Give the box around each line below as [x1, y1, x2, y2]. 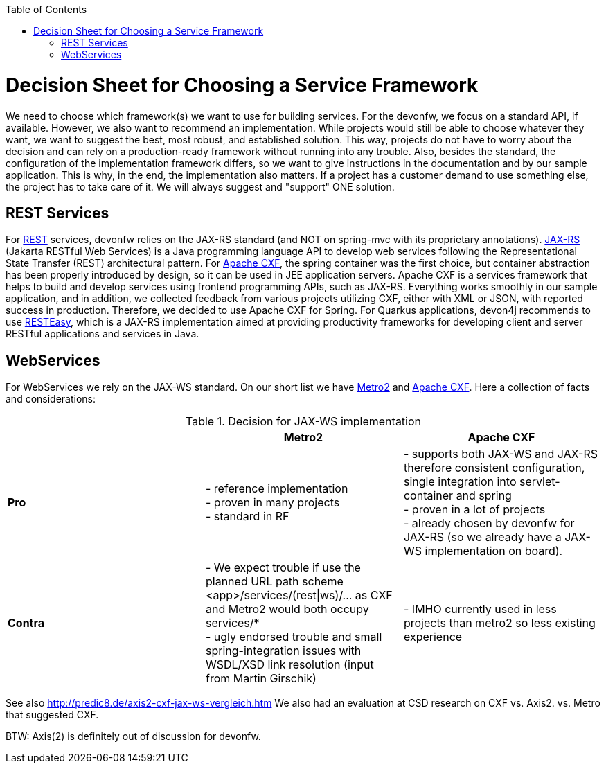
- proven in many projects [205, 495, 340, 510]
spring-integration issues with [205, 644, 362, 658]
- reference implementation [205, 481, 348, 496]
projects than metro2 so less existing [403, 616, 596, 630]
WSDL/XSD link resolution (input [205, 657, 374, 672]
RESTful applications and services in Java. [6, 328, 199, 340]
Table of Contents [6, 3, 87, 15]
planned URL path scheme [205, 574, 344, 589]
